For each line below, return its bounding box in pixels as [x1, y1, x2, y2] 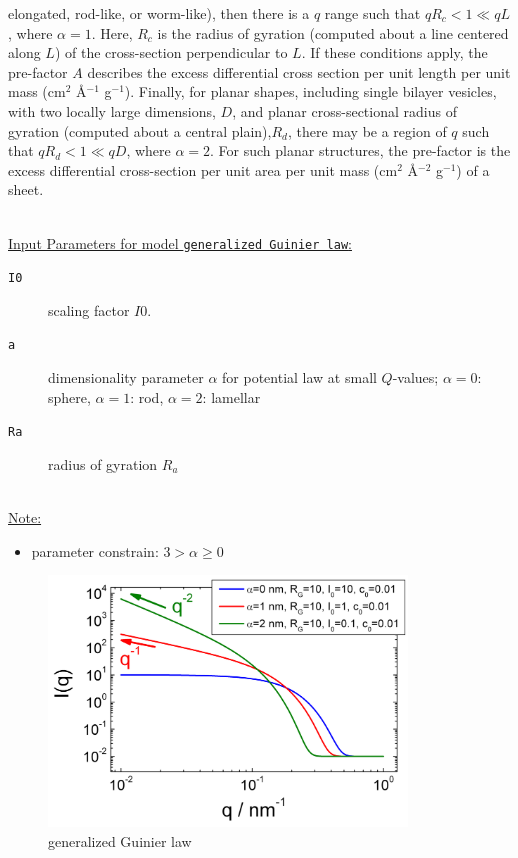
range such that [324, 3, 421, 23]
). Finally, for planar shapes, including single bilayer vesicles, [124, 81, 497, 102]
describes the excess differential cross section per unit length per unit [87, 61, 511, 82]
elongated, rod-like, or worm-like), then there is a [8, 3, 310, 23]
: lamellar [202, 386, 261, 407]
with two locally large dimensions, [8, 100, 216, 121]
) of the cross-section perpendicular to [54, 42, 288, 63]
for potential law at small [222, 367, 377, 388]
